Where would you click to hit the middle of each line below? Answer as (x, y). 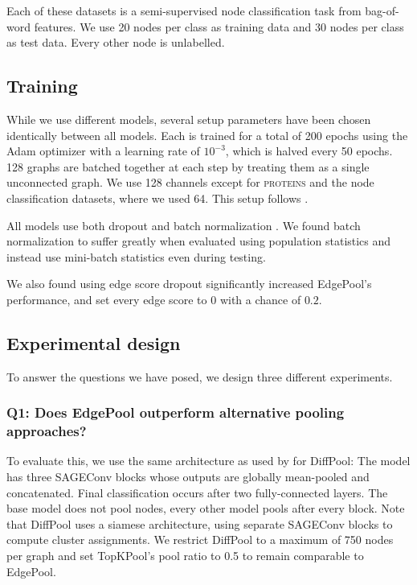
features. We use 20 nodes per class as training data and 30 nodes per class (219, 26)
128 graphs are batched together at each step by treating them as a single (188, 166)
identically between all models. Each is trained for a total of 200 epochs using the (207, 135)
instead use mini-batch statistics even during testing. (136, 256)
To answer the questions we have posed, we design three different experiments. (200, 376)
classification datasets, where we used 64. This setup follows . (157, 198)
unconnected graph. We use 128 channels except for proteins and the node (190, 182)
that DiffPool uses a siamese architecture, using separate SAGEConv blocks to (200, 523)
